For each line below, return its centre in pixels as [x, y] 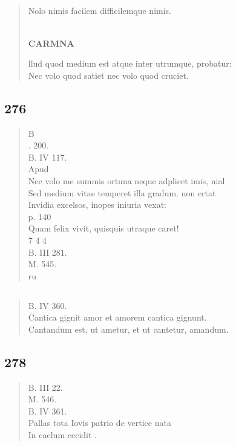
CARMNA [51, 43]
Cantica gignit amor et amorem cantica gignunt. [117, 317]
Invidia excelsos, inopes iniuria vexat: [97, 205]
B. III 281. [48, 252]
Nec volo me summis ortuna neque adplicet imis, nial [126, 180]
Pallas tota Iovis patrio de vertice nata [100, 423]
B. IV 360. [48, 305]
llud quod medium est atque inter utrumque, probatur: [130, 63]
